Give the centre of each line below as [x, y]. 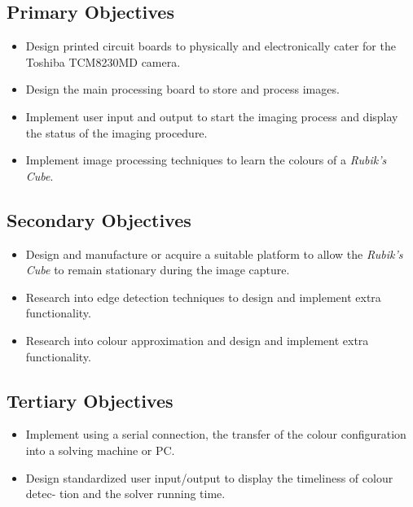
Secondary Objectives [99, 219]
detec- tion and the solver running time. [125, 494]
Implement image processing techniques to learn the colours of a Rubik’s [206, 160]
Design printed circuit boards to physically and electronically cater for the [211, 46]
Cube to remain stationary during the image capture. [158, 270]
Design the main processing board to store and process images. [182, 89]
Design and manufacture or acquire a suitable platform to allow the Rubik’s [214, 254]
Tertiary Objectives [90, 400]
